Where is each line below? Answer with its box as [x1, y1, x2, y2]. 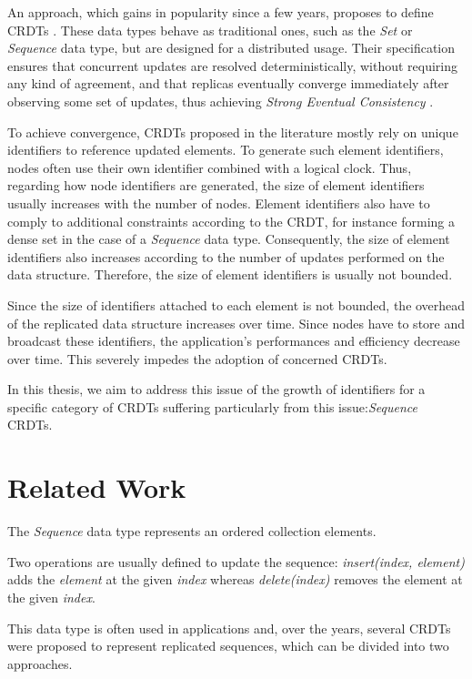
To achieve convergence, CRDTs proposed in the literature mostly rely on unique [7, 122, 458, 141]
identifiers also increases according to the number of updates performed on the [7, 247, 445, 266]
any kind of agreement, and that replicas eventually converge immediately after [7, 74, 449, 93]
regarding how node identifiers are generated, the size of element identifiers [7, 176, 425, 195]
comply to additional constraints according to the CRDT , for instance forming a [7, 211, 455, 230]
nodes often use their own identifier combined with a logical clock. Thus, [7, 157, 412, 177]
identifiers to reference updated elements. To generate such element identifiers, [7, 140, 444, 159]
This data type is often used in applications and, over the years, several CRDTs [7, 618, 451, 637]
